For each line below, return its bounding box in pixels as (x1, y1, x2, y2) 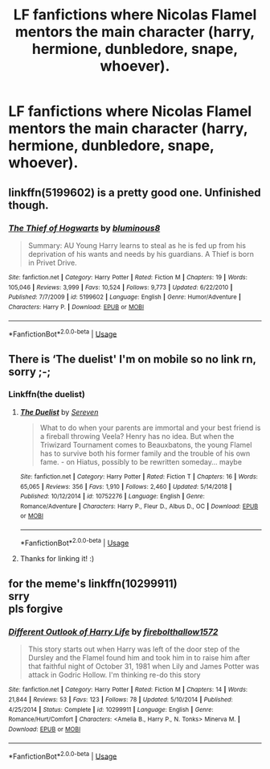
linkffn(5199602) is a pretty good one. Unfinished (8, 185, 261, 199)
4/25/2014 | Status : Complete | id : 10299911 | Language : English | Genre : (8, 705, 215, 713)
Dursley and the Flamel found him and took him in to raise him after (27, 653, 251, 663)
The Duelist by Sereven (19, 407, 99, 416)
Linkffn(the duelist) (8, 389, 86, 400)
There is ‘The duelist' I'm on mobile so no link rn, (8, 352, 256, 366)
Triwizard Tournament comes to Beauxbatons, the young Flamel (39, 440, 252, 449)
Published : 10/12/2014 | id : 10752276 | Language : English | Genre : (19, 493, 205, 501)
